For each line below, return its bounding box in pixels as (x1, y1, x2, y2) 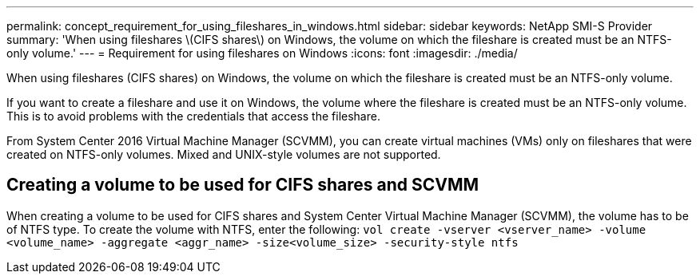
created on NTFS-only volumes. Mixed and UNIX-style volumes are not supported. (6, 148, 441, 161)
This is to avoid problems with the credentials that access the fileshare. (6, 109, 380, 123)
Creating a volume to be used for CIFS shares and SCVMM (6, 175, 479, 195)
